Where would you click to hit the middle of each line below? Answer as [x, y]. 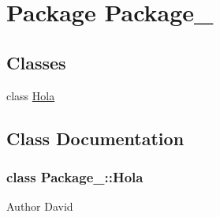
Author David [40, 206]
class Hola [31, 95]
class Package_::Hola [75, 176]
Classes [36, 62]
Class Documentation [95, 138]
